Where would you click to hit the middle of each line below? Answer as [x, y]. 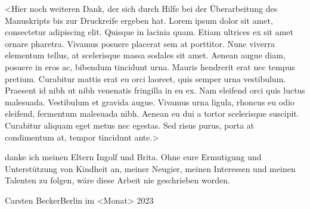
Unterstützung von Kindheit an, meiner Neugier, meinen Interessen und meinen [150, 168]
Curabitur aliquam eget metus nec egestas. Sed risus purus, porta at [130, 125]
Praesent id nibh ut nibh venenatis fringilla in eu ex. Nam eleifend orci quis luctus [155, 90]
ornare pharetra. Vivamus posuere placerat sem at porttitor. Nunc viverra [140, 43]
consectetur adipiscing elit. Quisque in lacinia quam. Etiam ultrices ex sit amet [149, 32]
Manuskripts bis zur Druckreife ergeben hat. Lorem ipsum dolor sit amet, [139, 20]
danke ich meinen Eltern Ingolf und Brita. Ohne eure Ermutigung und [133, 157]
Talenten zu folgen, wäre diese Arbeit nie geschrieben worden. [117, 180]
